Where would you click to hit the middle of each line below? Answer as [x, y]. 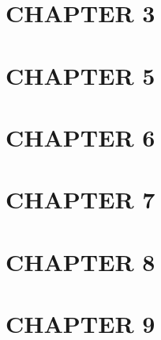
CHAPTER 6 [80, 137]
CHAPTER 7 [80, 199]
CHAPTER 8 [80, 261]
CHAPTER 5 [80, 75]
